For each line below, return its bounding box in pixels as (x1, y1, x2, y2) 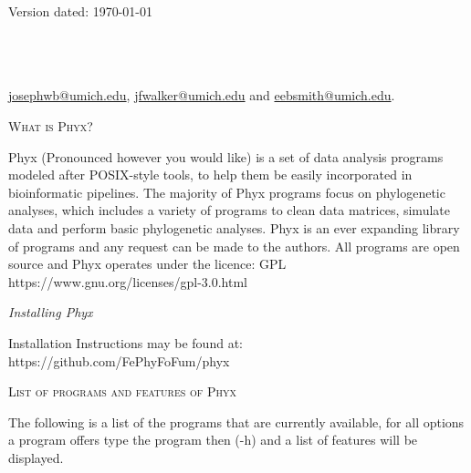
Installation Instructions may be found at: (8, 333, 243, 352)
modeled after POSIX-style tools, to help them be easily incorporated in (8, 165, 413, 184)
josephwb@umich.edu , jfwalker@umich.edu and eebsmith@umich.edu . (8, 86, 395, 105)
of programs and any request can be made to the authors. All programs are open (8, 236, 460, 255)
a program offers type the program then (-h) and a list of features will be (8, 430, 418, 449)
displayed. (8, 447, 64, 467)
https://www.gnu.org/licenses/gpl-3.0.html (8, 272, 248, 291)
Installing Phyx (8, 303, 93, 322)
